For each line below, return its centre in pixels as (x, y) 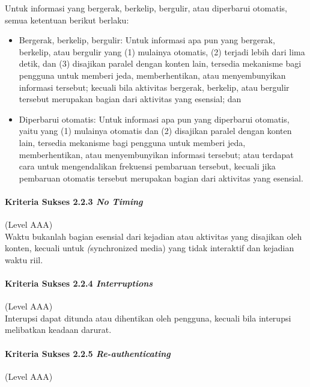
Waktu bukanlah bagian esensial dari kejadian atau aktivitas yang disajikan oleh (153, 236)
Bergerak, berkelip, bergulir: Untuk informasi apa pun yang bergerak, (147, 40)
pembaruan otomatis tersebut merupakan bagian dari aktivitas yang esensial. (161, 178)
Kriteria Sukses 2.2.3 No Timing (74, 201)
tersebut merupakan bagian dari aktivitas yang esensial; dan (130, 99)
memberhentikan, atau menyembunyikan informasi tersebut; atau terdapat (156, 154)
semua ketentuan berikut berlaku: (67, 20)
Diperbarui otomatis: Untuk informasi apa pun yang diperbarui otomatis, (154, 119)
